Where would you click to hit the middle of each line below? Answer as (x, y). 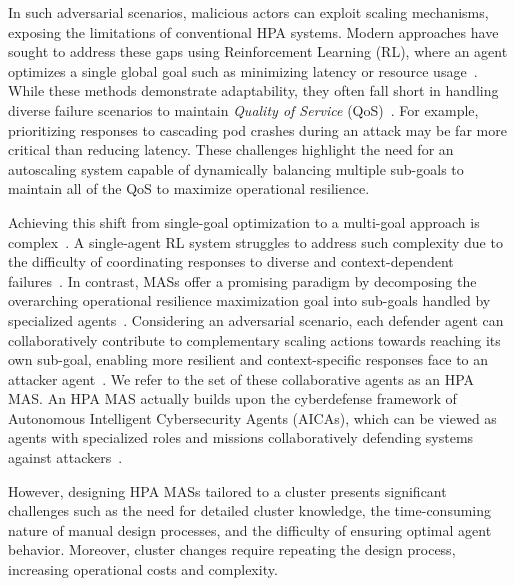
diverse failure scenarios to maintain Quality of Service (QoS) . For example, (243, 109)
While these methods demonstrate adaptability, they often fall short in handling (253, 90)
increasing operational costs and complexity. (143, 569)
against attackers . (65, 457)
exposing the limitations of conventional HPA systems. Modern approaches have (253, 31)
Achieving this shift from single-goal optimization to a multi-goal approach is (244, 221)
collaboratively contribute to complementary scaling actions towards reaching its (254, 339)
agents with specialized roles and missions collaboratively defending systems (241, 437)
